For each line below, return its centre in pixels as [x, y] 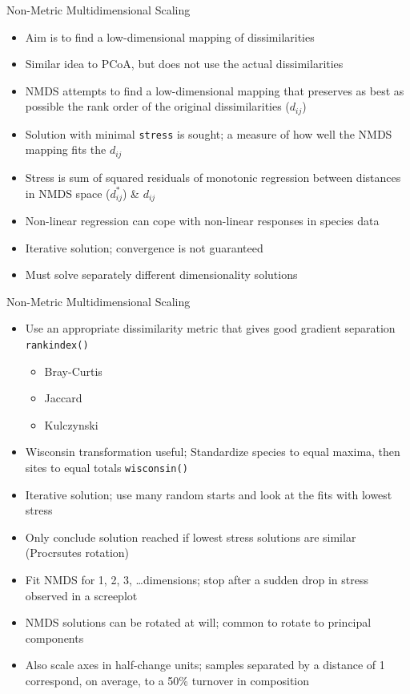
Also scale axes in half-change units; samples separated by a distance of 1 [205, 665]
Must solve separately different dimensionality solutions [161, 274]
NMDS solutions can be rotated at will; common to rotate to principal [198, 622]
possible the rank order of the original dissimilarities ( [157, 106]
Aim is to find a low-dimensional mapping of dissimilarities [170, 36]
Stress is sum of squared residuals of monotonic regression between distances [213, 177]
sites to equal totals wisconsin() [107, 467]
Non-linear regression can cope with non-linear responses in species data [202, 220]
